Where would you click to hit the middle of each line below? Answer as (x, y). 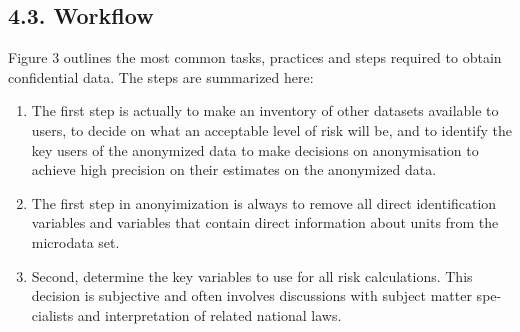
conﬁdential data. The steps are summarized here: (161, 76)
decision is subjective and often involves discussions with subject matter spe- (266, 295)
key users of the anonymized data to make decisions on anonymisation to (255, 149)
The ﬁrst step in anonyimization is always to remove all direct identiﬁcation (264, 202)
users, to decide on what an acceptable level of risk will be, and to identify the (271, 129)
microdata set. (75, 241)
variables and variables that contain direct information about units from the (265, 222)
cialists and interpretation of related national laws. (186, 314)
